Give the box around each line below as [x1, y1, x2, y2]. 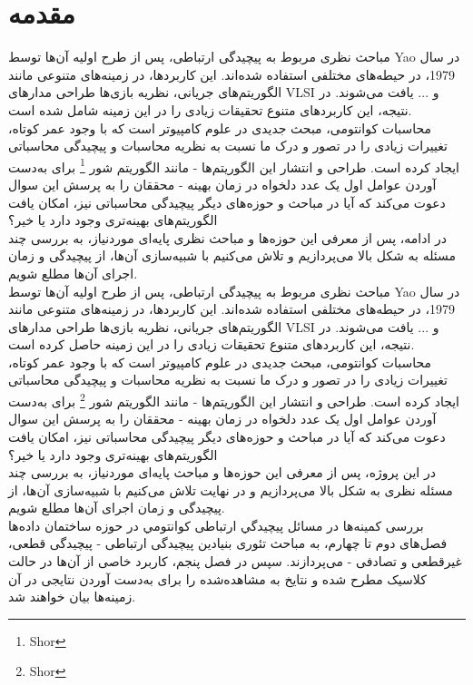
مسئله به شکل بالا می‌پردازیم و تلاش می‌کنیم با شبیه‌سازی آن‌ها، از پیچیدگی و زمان [8, 246, 457, 265]
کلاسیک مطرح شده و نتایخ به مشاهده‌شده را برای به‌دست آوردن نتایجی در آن [8, 569, 427, 588]
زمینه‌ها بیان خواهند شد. [8, 587, 136, 606]
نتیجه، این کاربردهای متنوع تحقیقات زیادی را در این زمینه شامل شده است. [8, 100, 412, 119]
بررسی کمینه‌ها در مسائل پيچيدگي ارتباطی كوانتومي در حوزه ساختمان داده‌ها [8, 515, 424, 534]
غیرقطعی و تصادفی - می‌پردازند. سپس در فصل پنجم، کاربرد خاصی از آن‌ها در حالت [8, 552, 462, 571]
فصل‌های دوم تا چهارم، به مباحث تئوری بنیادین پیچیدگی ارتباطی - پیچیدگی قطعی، [8, 533, 448, 553]
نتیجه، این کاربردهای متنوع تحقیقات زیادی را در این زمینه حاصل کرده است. [8, 335, 415, 354]
